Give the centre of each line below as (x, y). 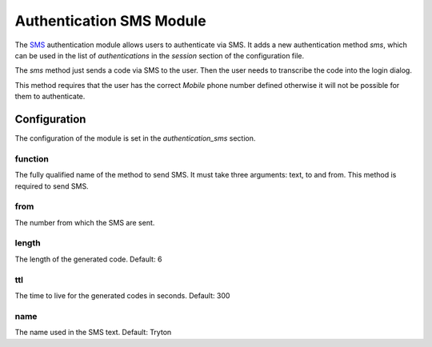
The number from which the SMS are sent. (85, 222)
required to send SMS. (52, 186)
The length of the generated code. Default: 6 (88, 259)
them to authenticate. (50, 97)
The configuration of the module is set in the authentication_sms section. (135, 138)
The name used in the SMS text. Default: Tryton (93, 333)
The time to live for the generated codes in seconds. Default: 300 (122, 295)
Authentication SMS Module (111, 21)
